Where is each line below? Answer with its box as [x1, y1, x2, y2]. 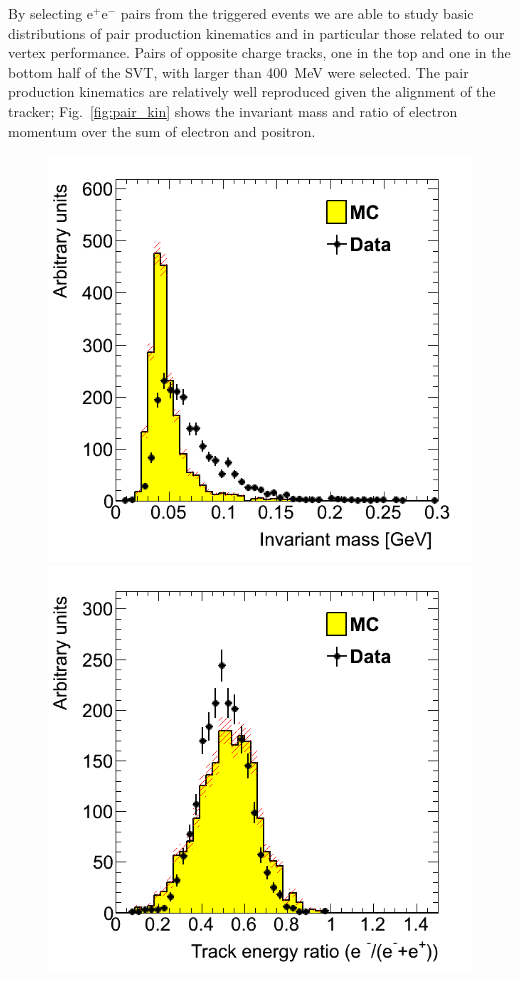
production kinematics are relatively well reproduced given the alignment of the [8, 81, 496, 102]
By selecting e [8, 3, 94, 23]
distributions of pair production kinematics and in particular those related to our [8, 22, 505, 43]
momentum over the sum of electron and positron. [8, 120, 316, 141]
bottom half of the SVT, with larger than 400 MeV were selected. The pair [8, 61, 469, 82]
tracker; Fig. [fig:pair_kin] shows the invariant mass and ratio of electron [8, 100, 458, 121]
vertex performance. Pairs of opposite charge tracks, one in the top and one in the [8, 42, 511, 63]
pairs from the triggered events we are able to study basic [120, 3, 474, 23]
